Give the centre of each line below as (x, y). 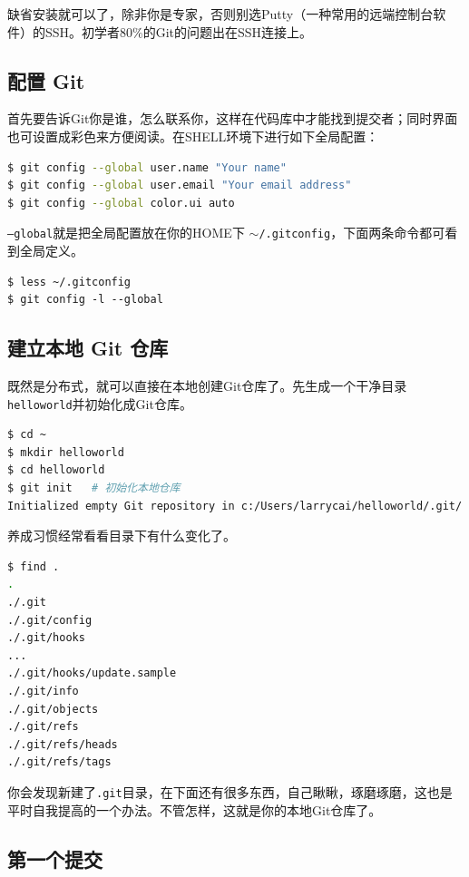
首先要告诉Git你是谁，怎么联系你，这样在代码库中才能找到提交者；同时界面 (233, 118)
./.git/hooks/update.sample (92, 673)
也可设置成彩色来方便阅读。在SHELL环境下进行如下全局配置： (193, 136)
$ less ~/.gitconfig (69, 282)
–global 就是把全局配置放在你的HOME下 (126, 233)
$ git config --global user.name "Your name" (147, 167)
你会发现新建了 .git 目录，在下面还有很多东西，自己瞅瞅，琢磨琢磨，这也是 (230, 791)
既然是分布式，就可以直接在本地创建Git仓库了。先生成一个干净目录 (207, 385)
